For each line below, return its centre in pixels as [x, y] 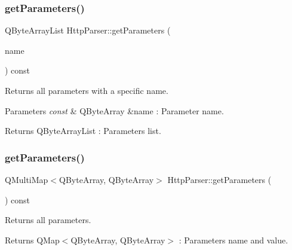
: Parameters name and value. [233, 240]
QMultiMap [27, 179]
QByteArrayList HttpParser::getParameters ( [88, 30]
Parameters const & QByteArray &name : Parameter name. [114, 110]
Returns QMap [32, 240]
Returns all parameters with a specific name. [87, 90]
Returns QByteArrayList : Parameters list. [83, 131]
